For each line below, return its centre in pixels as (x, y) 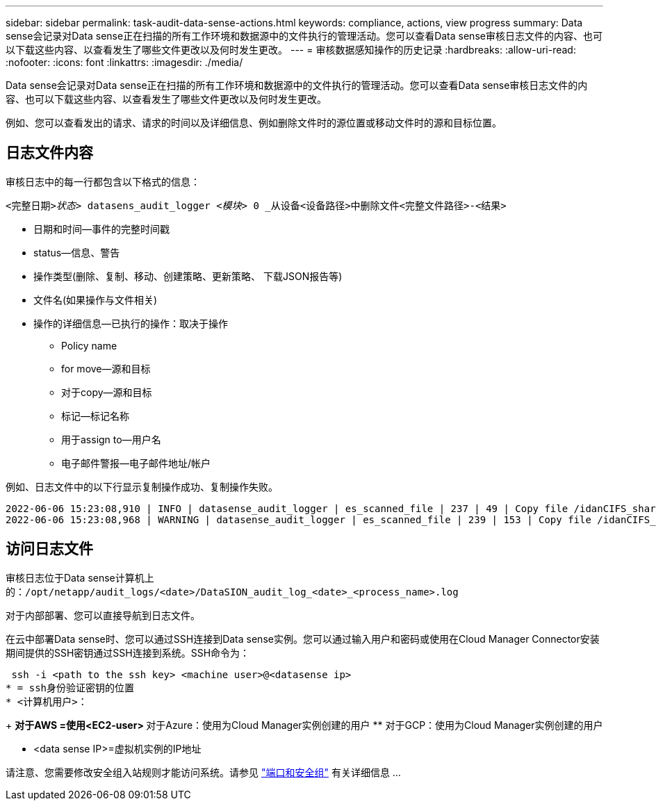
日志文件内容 (49, 153)
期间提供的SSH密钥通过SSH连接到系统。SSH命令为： (128, 652)
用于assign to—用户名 (111, 439)
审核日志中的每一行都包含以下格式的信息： (103, 181)
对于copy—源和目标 (107, 392)
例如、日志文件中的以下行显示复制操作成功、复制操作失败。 (142, 486)
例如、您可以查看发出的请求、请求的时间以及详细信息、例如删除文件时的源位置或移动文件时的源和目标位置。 (254, 123)
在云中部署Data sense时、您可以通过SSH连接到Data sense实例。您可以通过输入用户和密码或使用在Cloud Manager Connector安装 (303, 639)
